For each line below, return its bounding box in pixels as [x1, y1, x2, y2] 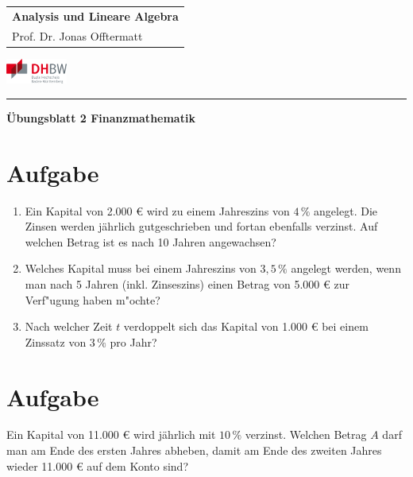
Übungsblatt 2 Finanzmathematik [6, 109, 195, 126]
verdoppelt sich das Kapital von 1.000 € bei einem [123, 318, 369, 335]
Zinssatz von [25, 333, 87, 350]
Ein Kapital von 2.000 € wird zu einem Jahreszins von [25, 202, 290, 219]
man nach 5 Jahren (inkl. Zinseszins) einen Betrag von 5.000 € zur [25, 275, 349, 292]
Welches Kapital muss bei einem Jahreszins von [25, 260, 257, 277]
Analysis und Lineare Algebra [12, 7, 179, 24]
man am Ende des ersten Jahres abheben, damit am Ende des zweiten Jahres [6, 442, 382, 459]
